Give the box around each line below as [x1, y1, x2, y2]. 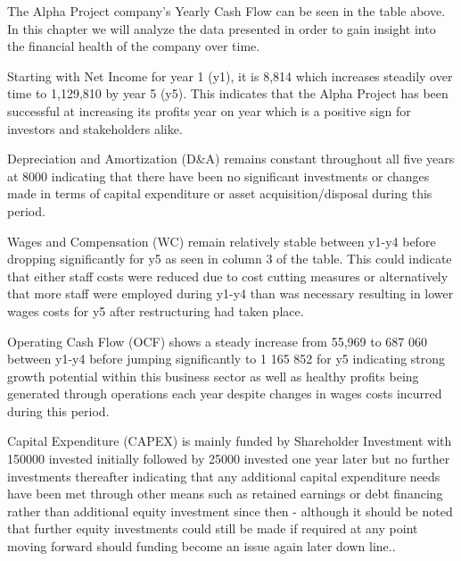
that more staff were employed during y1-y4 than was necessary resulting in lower [7, 284, 454, 303]
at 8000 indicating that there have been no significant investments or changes [7, 166, 430, 185]
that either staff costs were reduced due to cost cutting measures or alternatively [7, 266, 449, 285]
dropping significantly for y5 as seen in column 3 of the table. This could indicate [7, 249, 452, 268]
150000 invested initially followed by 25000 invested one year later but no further [7, 449, 450, 468]
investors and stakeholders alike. [7, 119, 183, 138]
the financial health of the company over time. [7, 37, 260, 55]
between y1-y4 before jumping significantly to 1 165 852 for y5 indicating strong [7, 349, 446, 368]
